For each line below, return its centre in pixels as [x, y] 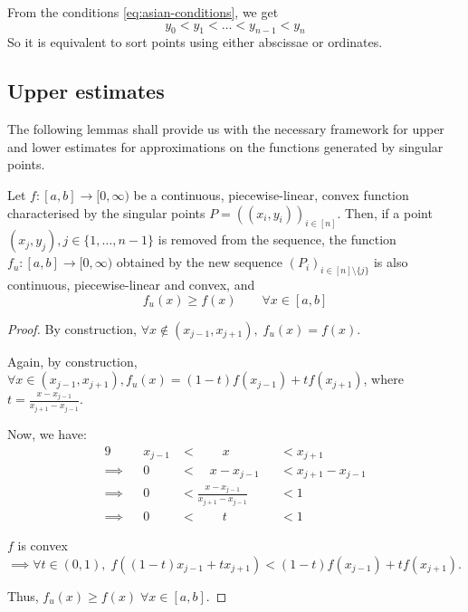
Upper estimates [86, 91]
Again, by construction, [72, 361]
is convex [43, 545]
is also [391, 262]
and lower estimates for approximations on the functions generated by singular [225, 146]
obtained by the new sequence [200, 262]
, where [383, 379]
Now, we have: [47, 433]
